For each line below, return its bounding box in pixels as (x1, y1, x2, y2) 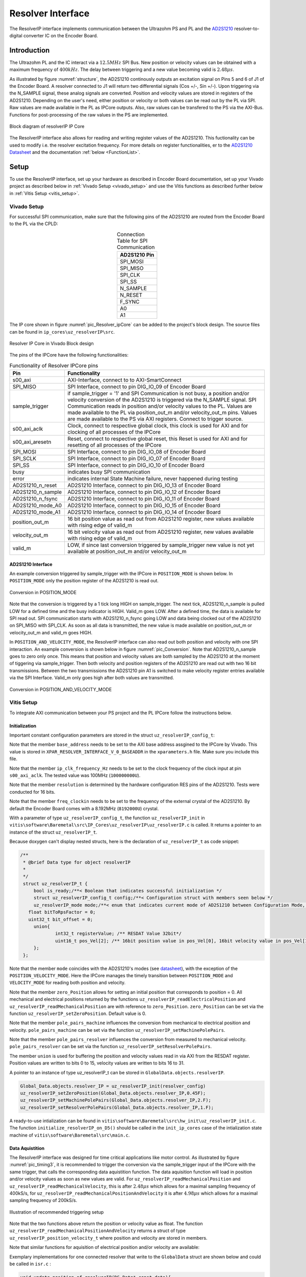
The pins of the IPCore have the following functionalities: (9, 352, 129, 358)
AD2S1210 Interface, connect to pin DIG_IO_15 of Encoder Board (67, 502, 221, 509)
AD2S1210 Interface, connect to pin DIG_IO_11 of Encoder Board (67, 495, 220, 503)
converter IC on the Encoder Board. (23, 32, 98, 38)
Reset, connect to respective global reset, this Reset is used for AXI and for (67, 435, 248, 442)
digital (9, 32, 22, 38)
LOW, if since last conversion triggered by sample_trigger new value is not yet (67, 541, 254, 549)
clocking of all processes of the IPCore (67, 429, 161, 436)
